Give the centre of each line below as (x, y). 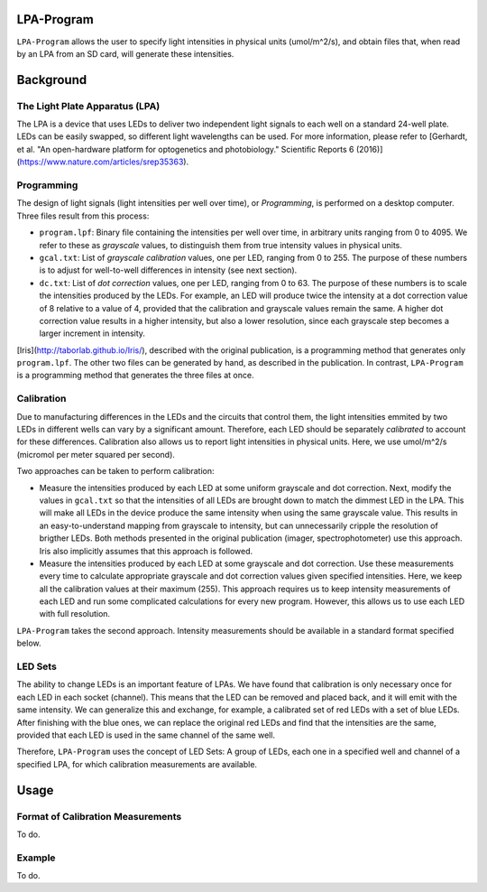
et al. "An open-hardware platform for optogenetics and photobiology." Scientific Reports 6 (186, 149)
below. (29, 643)
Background (52, 80)
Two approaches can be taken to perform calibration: (116, 471)
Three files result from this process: (83, 216)
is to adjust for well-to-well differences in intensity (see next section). (168, 270)
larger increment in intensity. (92, 333)
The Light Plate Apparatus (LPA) (88, 106)
